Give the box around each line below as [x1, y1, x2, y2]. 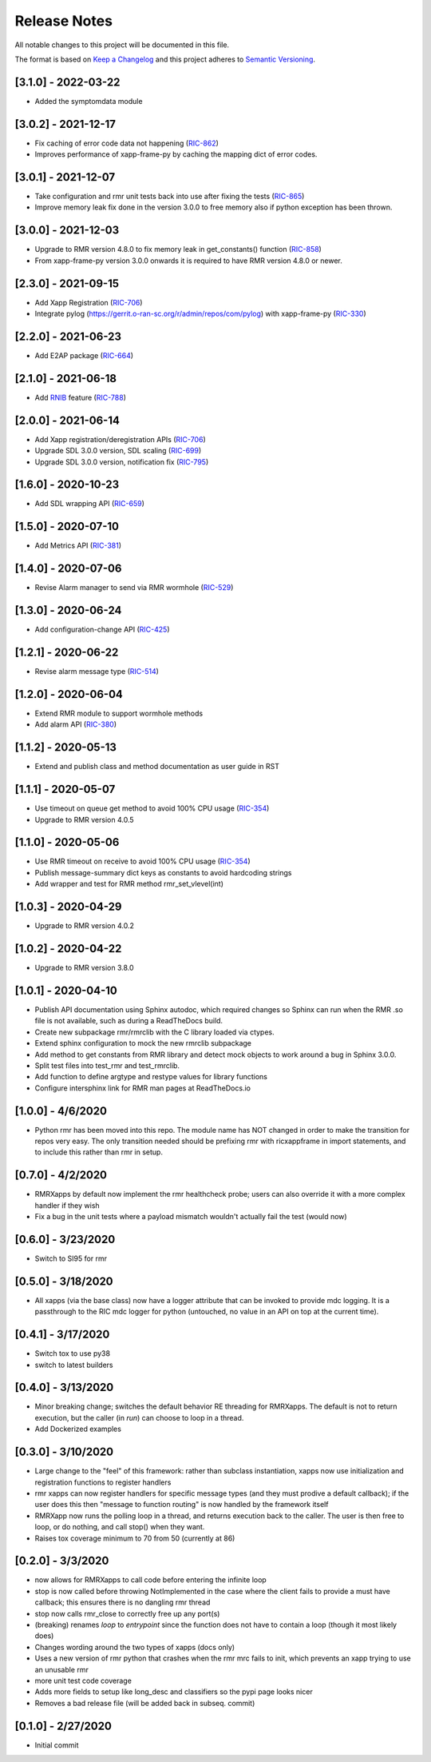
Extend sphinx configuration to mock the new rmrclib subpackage [34, 1038, 251, 1048]
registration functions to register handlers [34, 1477, 172, 1487]
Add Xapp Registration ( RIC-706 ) [34, 297, 143, 307]
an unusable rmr [34, 1664, 89, 1674]
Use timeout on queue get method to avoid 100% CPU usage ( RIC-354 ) [34, 803, 270, 813]
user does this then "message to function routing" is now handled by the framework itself [34, 1500, 329, 1509]
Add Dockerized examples [34, 1424, 121, 1434]
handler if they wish [34, 1200, 100, 1210]
